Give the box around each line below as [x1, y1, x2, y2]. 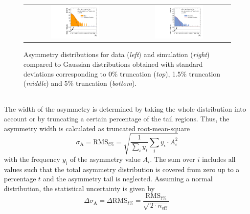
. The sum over [150, 154, 195, 164]
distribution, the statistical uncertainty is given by [4, 183, 155, 193]
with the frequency [4, 154, 60, 164]
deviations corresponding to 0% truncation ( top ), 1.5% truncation [23, 68, 221, 78]
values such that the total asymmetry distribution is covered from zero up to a [4, 164, 240, 174]
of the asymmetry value [70, 154, 141, 164]
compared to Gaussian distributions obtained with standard [23, 59, 203, 69]
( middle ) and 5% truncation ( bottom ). [23, 78, 137, 88]
